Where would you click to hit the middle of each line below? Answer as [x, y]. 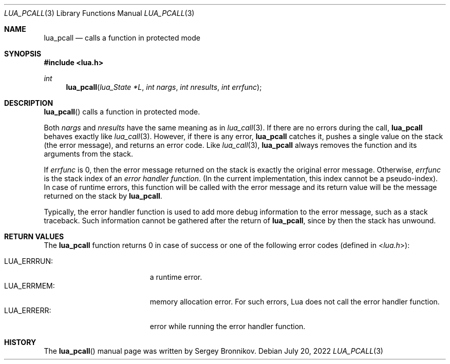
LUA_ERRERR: [28, 310]
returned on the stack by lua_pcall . [103, 196]
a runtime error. [176, 277]
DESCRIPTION [29, 103]
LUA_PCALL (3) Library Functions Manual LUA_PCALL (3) [99, 13]
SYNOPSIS [23, 54]
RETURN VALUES [34, 236]
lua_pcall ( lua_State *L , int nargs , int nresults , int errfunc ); [164, 87]
